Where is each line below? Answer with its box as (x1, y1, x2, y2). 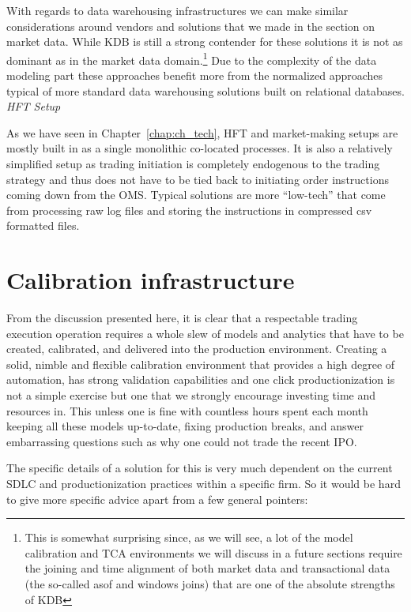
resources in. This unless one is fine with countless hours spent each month (6, 402, 368, 419)
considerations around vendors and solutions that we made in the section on (6, 17, 375, 34)
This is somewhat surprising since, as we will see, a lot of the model (25, 529, 353, 546)
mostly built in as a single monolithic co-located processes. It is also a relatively (6, 140, 393, 156)
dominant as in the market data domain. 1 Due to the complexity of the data (6, 49, 377, 68)
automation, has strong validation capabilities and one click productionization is (6, 371, 395, 388)
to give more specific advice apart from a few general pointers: (6, 490, 308, 507)
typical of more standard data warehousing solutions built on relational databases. (6, 82, 405, 99)
